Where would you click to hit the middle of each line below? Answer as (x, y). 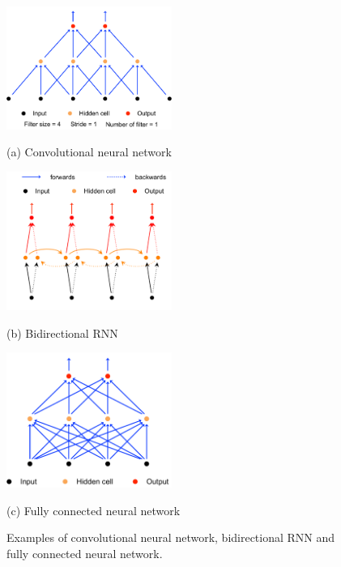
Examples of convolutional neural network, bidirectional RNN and (171, 537)
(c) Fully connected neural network (94, 510)
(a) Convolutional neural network (89, 152)
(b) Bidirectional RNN (62, 333)
